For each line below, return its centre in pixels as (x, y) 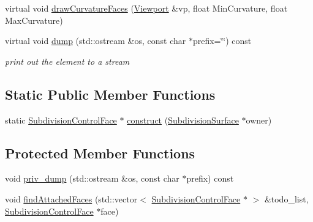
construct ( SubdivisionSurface (183, 120)
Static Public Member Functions (110, 94)
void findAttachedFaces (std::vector (71, 198)
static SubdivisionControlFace (61, 120)
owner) (259, 120)
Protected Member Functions (100, 153)
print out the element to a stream (67, 61)
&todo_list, (286, 198)
